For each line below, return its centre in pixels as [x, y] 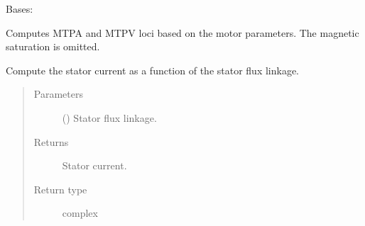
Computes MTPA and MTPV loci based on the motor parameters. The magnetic [182, 32]
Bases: [20, 9]
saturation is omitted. [53, 46]
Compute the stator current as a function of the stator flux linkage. [153, 70]
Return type [60, 189]
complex [80, 213]
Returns [51, 141]
